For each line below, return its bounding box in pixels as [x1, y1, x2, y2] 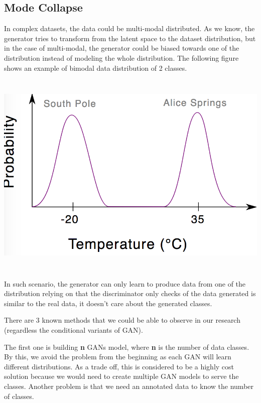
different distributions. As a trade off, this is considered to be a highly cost [4, 361, 234, 371]
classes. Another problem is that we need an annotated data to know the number [4, 381, 254, 391]
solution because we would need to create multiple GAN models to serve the [4, 371, 239, 381]
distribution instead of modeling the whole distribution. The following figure [4, 52, 239, 63]
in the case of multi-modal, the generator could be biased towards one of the [4, 43, 239, 53]
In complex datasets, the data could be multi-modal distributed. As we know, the [4, 23, 255, 34]
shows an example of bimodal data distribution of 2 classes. [4, 62, 187, 73]
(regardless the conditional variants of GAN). [4, 325, 143, 335]
